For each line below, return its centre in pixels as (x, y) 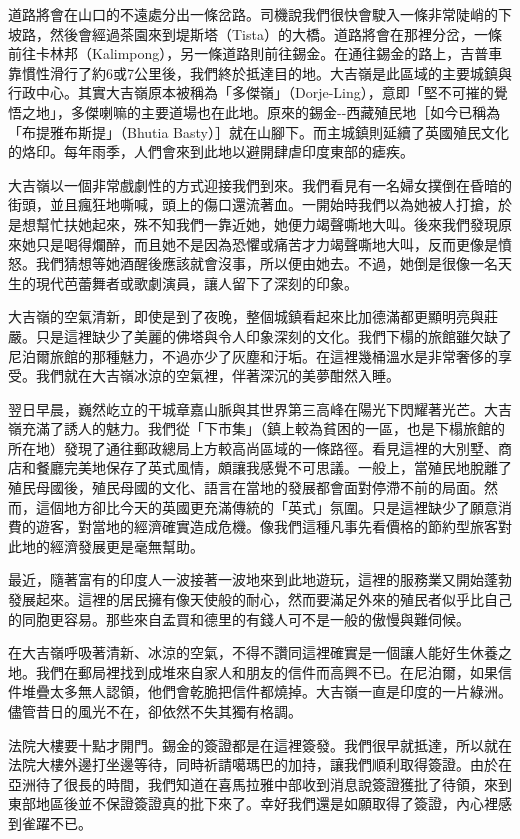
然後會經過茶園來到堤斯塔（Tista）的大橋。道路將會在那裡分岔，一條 (275, 33)
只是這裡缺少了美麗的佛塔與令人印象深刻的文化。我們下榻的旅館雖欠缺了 (273, 335)
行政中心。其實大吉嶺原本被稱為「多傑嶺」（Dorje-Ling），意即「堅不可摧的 (251, 92)
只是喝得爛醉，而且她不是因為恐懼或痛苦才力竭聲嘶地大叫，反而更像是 (266, 243)
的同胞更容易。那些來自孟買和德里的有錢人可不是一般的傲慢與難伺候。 (239, 618)
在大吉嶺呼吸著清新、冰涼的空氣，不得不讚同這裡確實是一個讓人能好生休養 (253, 652)
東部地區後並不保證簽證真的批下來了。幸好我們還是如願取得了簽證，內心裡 (253, 803)
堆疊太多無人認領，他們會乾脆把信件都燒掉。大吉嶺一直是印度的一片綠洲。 (266, 691)
